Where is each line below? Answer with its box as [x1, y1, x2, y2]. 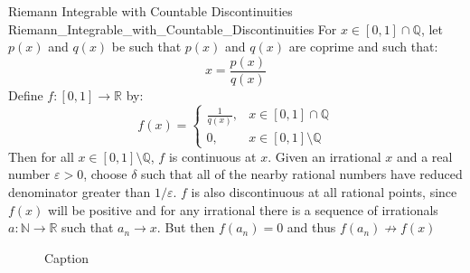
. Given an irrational [268, 146, 381, 165]
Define [8, 85, 43, 104]
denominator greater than [8, 183, 151, 202]
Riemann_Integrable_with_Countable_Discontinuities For [8, 19, 337, 38]
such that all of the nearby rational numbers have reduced [141, 165, 463, 184]
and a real [396, 146, 453, 165]
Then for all [8, 146, 74, 165]
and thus [287, 218, 336, 237]
